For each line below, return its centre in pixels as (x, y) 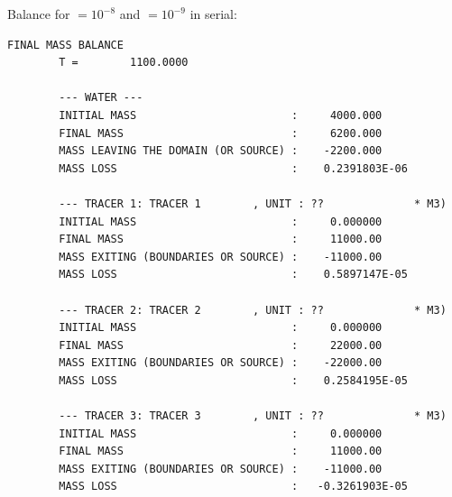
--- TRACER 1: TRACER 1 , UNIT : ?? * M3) (253, 203)
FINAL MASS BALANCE (65, 45)
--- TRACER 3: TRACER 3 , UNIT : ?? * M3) (253, 416)
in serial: (213, 14)
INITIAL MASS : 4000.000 (221, 115)
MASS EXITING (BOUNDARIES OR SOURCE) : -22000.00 (221, 363)
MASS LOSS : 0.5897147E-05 (233, 275)
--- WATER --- (101, 98)
